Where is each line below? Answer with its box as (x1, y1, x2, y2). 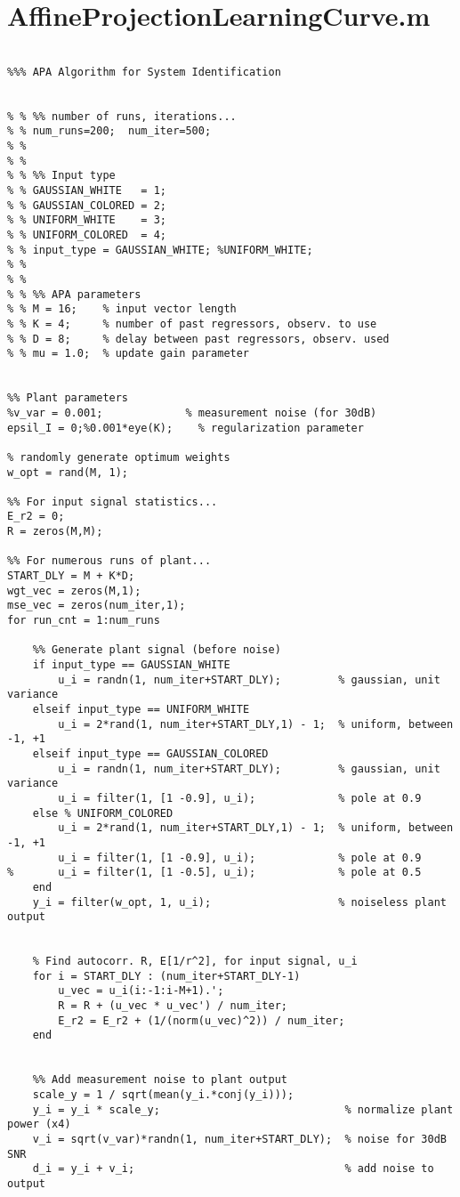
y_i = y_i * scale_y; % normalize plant (32, 1103, 454, 1116)
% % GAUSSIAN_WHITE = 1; (7, 184, 166, 198)
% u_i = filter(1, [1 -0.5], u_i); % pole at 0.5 (7, 866, 422, 879)
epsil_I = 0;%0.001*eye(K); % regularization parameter (7, 421, 364, 434)
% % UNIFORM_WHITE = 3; (7, 214, 166, 227)
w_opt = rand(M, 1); (7, 465, 129, 479)
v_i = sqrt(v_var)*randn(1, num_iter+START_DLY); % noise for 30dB (32, 1133, 447, 1146)
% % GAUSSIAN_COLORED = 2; (7, 198, 166, 212)
